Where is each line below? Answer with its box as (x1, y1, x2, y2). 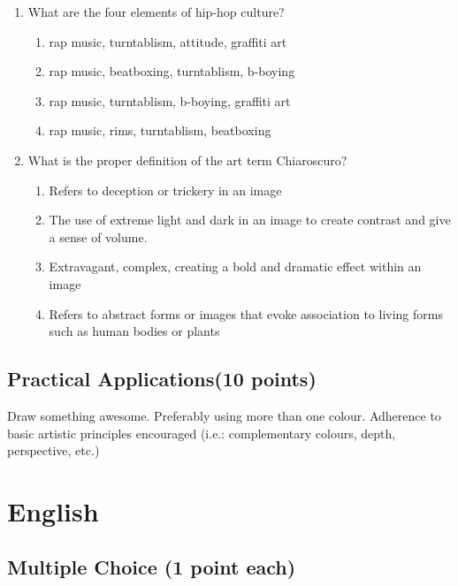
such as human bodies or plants (49, 322, 220, 340)
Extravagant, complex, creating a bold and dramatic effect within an (49, 257, 422, 276)
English (7, 492, 99, 529)
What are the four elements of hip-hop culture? (27, 3, 285, 20)
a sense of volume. (49, 227, 148, 246)
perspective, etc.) (7, 441, 100, 460)
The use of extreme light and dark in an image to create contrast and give (49, 210, 451, 229)
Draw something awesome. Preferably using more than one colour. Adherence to (7, 406, 441, 424)
